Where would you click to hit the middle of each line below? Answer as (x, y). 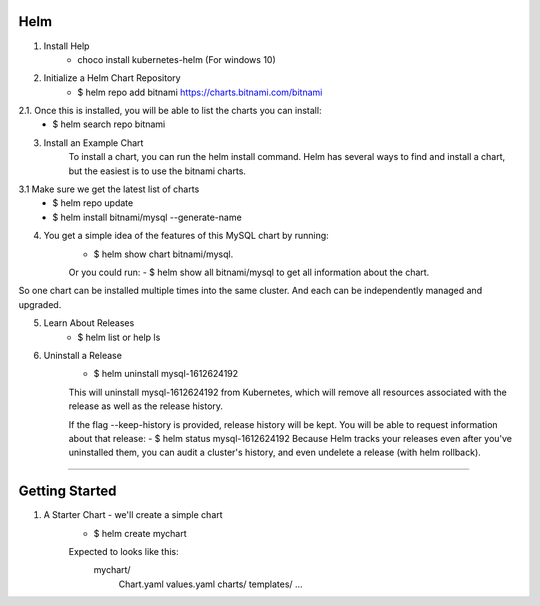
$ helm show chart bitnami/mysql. (163, 254)
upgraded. (40, 304)
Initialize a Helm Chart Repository (112, 78)
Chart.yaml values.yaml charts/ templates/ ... (211, 584)
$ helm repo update (93, 203)
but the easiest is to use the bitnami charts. (157, 171)
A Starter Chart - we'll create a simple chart (133, 515)
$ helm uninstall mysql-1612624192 (166, 374)
